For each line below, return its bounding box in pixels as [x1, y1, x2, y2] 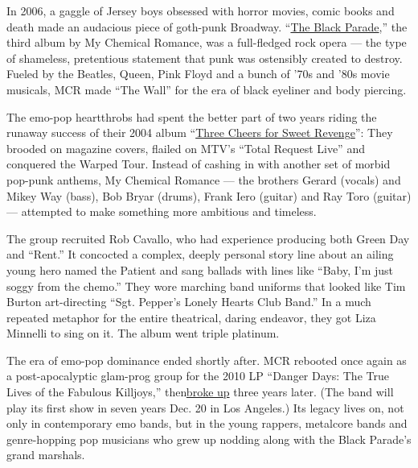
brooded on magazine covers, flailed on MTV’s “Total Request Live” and [6, 139, 365, 156]
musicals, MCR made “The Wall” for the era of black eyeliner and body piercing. [6, 81, 407, 97]
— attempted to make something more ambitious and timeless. [6, 203, 317, 220]
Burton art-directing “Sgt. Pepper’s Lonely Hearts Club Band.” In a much [6, 293, 371, 310]
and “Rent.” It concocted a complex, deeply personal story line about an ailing [6, 246, 394, 263]
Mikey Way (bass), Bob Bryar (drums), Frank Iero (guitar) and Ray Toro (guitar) [6, 187, 412, 204]
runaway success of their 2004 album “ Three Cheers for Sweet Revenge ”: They [6, 124, 393, 141]
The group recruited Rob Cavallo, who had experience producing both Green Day [6, 230, 410, 246]
